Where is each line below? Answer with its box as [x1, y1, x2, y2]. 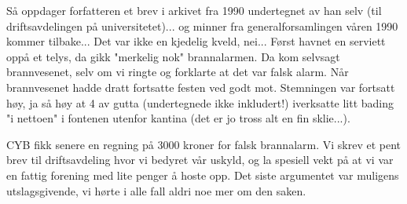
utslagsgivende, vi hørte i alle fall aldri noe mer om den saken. [6, 182, 306, 199]
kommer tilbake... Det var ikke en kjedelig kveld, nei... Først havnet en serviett [6, 33, 386, 49]
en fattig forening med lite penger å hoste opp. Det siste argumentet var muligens [6, 166, 399, 183]
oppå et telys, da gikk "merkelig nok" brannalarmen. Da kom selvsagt [6, 48, 340, 64]
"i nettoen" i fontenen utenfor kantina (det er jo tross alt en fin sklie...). [6, 110, 350, 126]
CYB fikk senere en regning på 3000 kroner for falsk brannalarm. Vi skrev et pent [6, 136, 401, 152]
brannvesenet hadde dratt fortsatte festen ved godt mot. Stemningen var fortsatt [6, 78, 395, 95]
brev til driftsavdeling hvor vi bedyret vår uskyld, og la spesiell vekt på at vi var [6, 151, 394, 168]
